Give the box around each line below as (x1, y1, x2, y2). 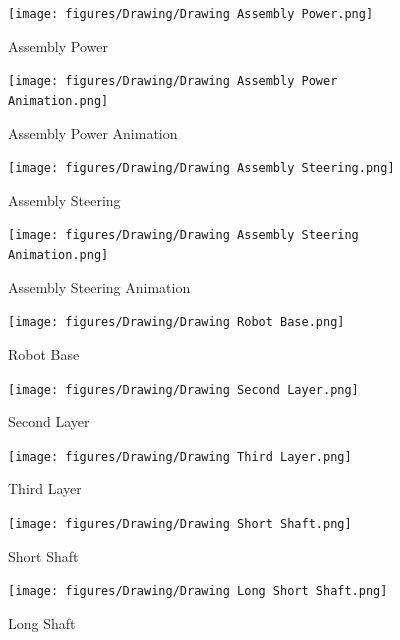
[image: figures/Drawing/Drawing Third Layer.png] (8, 449, 352, 464)
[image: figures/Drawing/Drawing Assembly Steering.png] (8, 161, 395, 176)
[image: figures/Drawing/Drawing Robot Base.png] (8, 315, 345, 330)
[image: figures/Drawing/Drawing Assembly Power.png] (8, 7, 374, 21)
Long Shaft (8, 612, 76, 633)
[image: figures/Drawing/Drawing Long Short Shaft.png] (8, 584, 388, 599)
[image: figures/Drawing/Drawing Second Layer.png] (8, 382, 359, 397)
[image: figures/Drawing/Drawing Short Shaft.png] (8, 517, 352, 532)
